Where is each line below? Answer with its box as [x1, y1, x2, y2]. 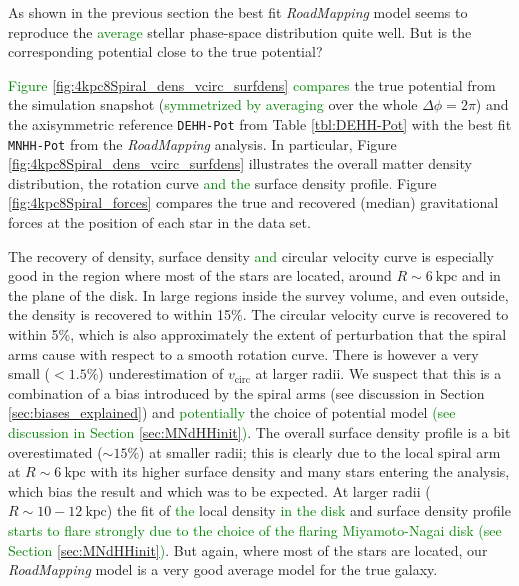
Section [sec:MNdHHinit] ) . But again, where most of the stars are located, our [8, 539, 488, 560]
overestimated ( [8, 441, 103, 462]
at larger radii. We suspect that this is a [255, 363, 502, 384]
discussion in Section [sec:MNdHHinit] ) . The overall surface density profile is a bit [8, 422, 511, 442]
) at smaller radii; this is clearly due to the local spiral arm [139, 441, 501, 462]
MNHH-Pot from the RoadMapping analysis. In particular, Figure [8, 133, 397, 154]
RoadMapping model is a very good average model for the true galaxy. [8, 559, 438, 580]
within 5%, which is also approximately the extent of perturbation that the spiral [8, 324, 507, 345]
